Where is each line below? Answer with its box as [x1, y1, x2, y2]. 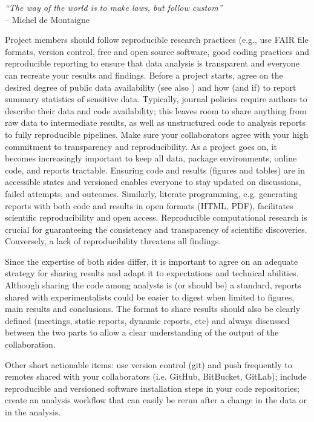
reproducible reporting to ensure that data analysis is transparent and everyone [5, 57, 299, 70]
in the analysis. [5, 406, 61, 418]
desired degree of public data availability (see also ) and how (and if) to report [5, 80, 296, 93]
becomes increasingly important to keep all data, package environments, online [5, 152, 297, 164]
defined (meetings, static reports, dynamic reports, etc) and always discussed [5, 314, 290, 326]
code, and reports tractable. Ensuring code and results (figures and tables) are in [5, 163, 306, 176]
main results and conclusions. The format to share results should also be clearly [5, 302, 301, 315]
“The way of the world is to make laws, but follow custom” [5, 1, 223, 13]
